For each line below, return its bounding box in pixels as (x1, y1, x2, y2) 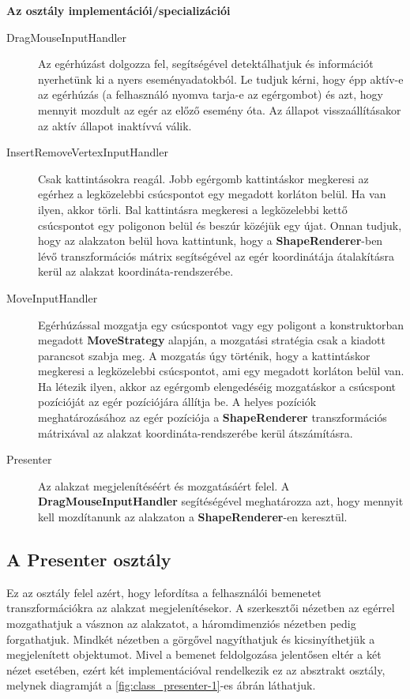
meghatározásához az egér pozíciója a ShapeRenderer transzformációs (38, 409, 387, 426)
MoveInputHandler (6, 289, 98, 306)
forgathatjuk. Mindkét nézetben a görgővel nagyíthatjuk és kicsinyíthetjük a (6, 630, 375, 647)
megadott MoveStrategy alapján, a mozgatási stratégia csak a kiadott (38, 332, 386, 348)
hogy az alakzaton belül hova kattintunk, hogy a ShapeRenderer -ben (38, 232, 383, 249)
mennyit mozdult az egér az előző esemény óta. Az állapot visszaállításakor (38, 101, 401, 118)
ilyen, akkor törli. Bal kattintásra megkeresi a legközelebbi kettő (38, 201, 348, 217)
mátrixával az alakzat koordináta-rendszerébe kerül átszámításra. (38, 424, 353, 441)
